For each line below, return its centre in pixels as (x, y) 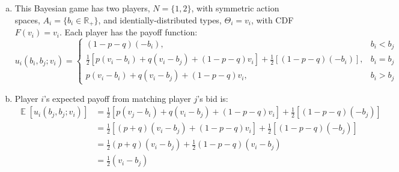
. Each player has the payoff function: (128, 32)
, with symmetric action (235, 8)
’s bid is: (213, 98)
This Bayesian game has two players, (82, 8)
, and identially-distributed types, (160, 19)
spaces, (27, 19)
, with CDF (272, 19)
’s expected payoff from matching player (117, 98)
